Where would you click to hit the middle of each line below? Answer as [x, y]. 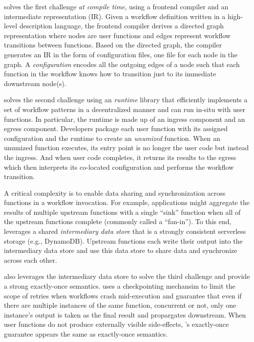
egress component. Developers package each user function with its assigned [116, 128]
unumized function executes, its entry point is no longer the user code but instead [127, 148]
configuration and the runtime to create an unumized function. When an [112, 138]
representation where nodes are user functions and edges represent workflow [117, 35]
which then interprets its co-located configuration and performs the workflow [119, 167]
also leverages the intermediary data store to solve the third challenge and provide [127, 276]
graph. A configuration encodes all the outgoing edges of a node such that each [122, 64]
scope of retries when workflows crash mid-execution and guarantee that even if [123, 295]
